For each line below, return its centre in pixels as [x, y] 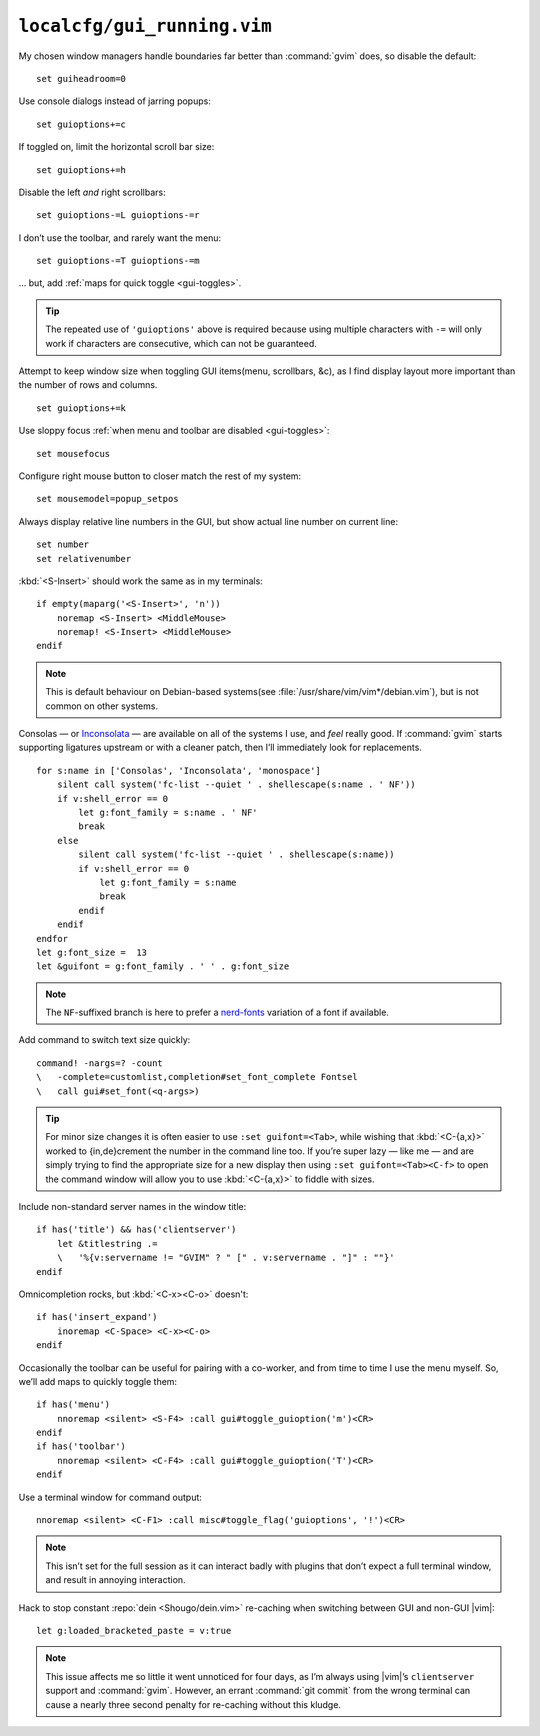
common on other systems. [102, 706]
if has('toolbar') [81, 1446]
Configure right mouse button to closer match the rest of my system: [160, 476]
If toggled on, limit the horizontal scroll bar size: [116, 147]
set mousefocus [73, 453]
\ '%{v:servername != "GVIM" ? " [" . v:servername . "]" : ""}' [225, 1258]
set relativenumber [84, 558]
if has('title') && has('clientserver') [136, 1229]
